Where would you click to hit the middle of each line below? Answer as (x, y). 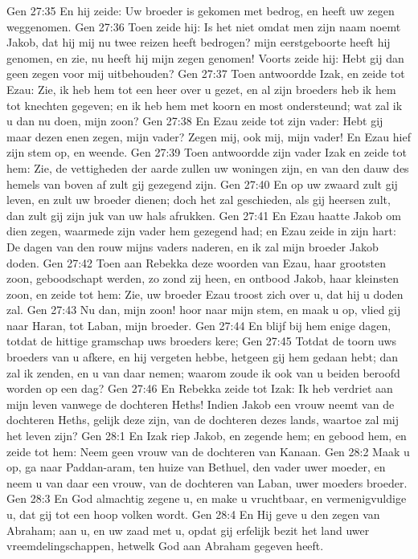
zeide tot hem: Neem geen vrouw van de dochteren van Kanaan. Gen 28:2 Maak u (208, 451)
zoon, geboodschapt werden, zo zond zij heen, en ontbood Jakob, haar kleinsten (203, 278)
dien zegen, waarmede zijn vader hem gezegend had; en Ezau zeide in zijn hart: (201, 231)
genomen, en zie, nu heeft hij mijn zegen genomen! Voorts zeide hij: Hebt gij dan (205, 57)
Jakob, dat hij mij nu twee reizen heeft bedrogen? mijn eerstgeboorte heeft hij (199, 42)
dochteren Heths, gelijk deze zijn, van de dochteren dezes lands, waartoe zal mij (203, 420)
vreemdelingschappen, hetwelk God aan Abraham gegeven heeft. (165, 546)
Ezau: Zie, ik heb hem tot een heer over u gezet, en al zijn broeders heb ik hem (201, 89)
